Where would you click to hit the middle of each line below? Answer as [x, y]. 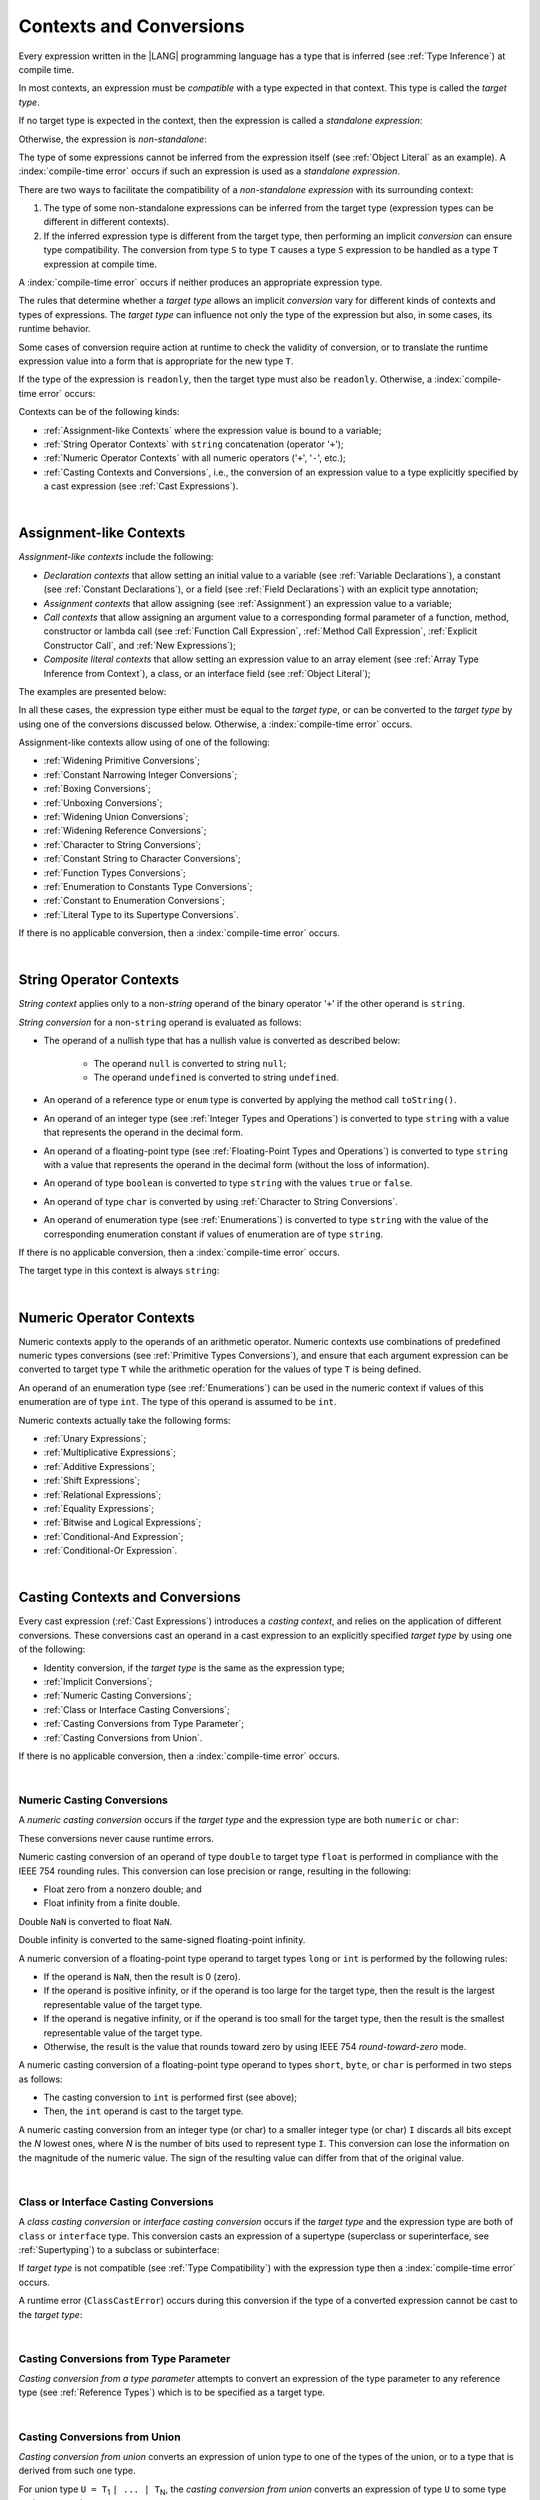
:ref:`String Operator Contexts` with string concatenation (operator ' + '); [193, 444]
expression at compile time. [100, 264]
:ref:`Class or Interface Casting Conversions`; [136, 1709]
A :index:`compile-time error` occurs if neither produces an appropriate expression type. [200, 282]
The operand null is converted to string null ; [190, 1063]
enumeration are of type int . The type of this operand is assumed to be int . [177, 1402]
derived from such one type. [77, 2471]
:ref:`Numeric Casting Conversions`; [117, 1696]
